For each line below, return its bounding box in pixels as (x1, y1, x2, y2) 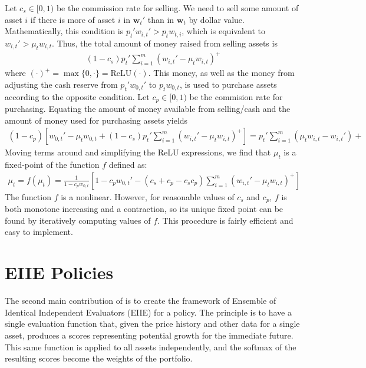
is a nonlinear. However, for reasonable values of (61, 190, 235, 203)
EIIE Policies (5, 260, 114, 284)
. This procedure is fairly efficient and (157, 214, 294, 226)
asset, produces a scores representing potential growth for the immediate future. (5, 329, 294, 341)
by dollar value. (189, 13, 245, 25)
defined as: (108, 158, 147, 171)
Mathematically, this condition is (5, 25, 124, 37)
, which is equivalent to (182, 25, 265, 37)
